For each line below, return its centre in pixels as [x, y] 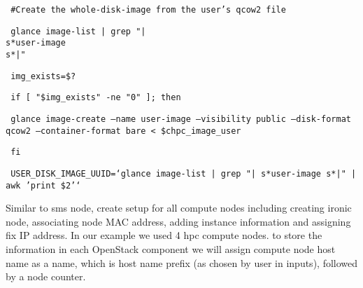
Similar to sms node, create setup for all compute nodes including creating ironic [179, 208]
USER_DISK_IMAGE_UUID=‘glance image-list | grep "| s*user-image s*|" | [184, 173]
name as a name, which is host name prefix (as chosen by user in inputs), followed [182, 262]
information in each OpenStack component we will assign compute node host [171, 249]
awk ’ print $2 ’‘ [43, 185]
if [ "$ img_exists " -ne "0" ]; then [96, 98]
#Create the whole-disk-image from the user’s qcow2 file [148, 10]
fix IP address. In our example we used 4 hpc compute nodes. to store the [164, 235]
